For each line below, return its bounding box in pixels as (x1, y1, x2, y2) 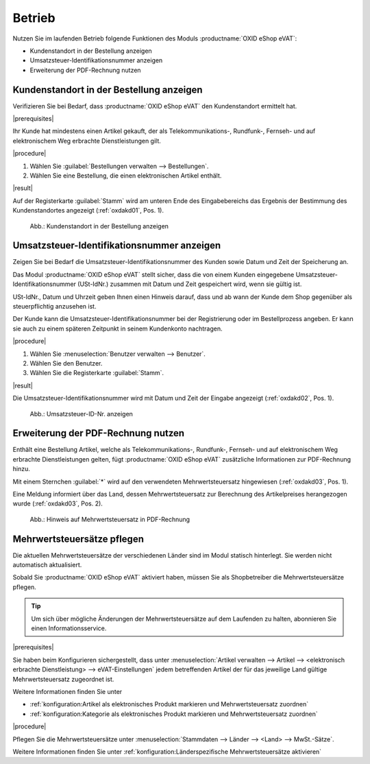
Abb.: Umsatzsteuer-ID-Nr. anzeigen (29, 409, 134, 418)
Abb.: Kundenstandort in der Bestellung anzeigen (29, 222, 169, 230)
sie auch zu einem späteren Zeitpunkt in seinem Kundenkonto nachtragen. (12, 324, 223, 333)
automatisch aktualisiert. (12, 561, 82, 569)
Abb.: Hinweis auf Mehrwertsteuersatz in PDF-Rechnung (29, 515, 190, 523)
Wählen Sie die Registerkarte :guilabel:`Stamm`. (29, 369, 164, 377)
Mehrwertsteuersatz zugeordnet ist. (12, 675, 114, 683)
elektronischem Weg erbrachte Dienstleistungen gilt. (12, 136, 161, 145)
